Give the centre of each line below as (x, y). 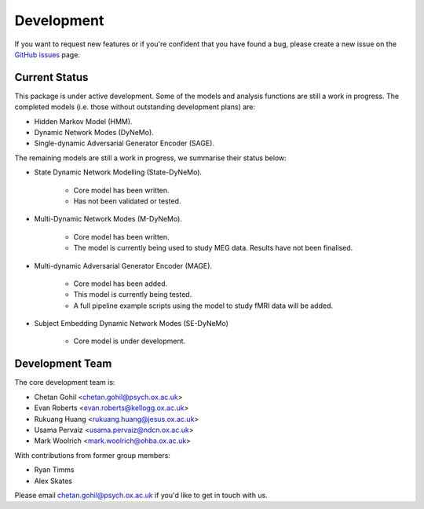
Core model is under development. (130, 341)
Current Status (51, 77)
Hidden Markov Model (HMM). (83, 121)
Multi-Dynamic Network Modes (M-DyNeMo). (108, 219)
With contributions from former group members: (92, 455)
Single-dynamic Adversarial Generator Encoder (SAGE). (124, 143)
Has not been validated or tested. (127, 201)
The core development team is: (65, 383)
